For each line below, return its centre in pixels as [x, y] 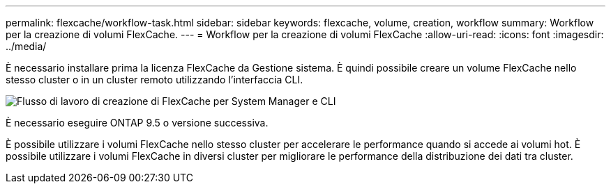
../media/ [26, 46]
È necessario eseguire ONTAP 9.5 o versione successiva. [137, 123]
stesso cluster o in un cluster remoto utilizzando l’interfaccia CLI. [154, 80]
